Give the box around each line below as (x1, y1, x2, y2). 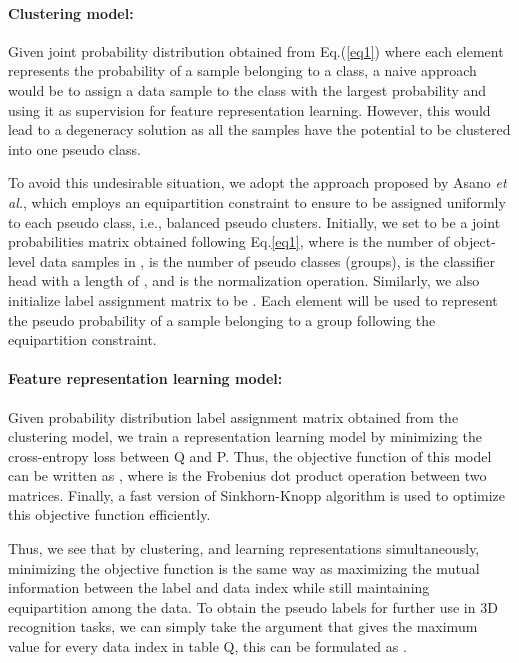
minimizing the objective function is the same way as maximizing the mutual (8, 557, 480, 578)
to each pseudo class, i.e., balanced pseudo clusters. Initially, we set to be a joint (8, 211, 501, 232)
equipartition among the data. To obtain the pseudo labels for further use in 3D (8, 596, 498, 617)
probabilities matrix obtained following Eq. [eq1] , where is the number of (8, 231, 450, 252)
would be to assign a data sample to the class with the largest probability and (8, 79, 487, 100)
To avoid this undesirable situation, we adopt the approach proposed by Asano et (8, 172, 507, 193)
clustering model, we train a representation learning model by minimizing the (8, 426, 483, 447)
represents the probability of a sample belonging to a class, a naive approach (8, 60, 477, 81)
